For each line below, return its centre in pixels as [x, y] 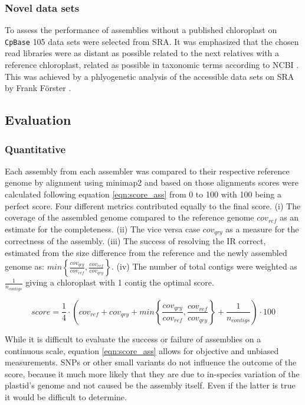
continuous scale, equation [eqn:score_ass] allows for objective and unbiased [142, 350]
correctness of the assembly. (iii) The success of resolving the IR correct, [135, 241]
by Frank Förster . [38, 88]
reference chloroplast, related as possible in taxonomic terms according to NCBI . [152, 65]
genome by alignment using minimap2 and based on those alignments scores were [152, 182]
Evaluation [38, 120]
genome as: [24, 266]
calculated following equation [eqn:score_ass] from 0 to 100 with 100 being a [143, 194]
